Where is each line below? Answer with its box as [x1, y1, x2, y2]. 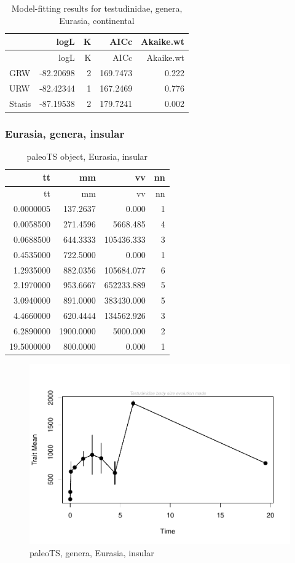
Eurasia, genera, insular [5, 125, 125, 141]
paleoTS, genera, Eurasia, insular [29, 546, 154, 559]
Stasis [9, 96, 31, 109]
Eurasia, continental [59, 14, 135, 26]
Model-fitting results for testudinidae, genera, [11, 2, 183, 14]
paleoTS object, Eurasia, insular [26, 149, 148, 162]
